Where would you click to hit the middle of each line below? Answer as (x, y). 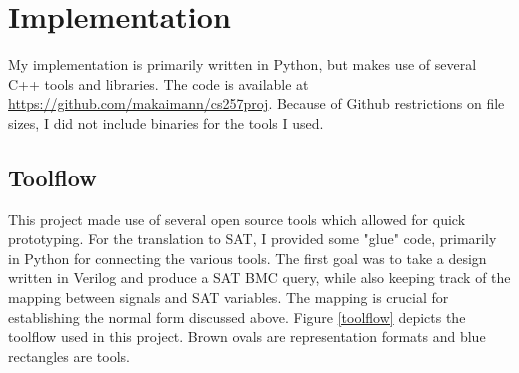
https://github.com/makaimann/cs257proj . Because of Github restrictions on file (256, 103)
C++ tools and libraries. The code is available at (158, 83)
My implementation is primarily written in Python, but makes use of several (242, 64)
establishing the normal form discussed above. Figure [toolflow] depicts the (237, 316)
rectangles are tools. (69, 355)
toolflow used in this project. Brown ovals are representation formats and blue (247, 336)
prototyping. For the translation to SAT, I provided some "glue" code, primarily (252, 238)
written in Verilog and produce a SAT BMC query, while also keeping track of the (259, 277)
